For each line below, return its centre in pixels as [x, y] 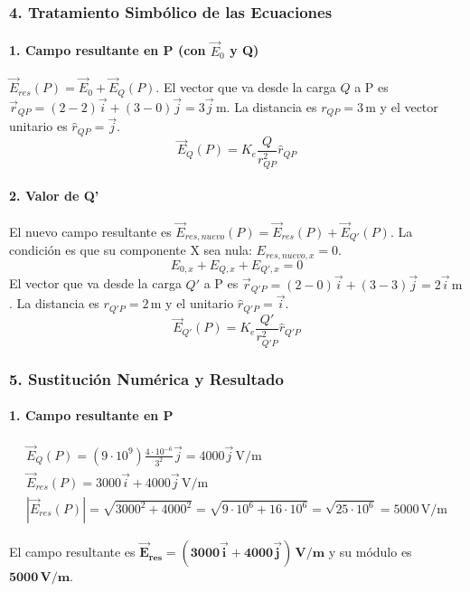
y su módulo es [370, 552]
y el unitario [200, 303]
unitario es [38, 126]
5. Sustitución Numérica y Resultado [146, 378]
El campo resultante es [72, 552]
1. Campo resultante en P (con [108, 50]
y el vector [409, 106]
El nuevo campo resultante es [90, 232]
